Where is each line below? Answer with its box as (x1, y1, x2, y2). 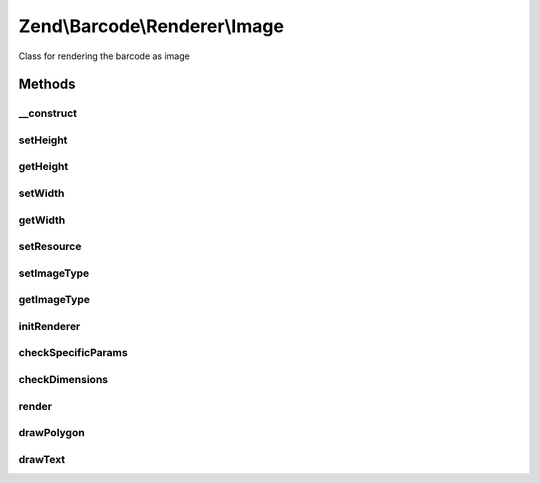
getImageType (18, 293, 90, 307)
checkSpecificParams (18, 346, 129, 360)
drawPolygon (18, 426, 85, 440)
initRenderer (18, 319, 81, 333)
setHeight (18, 133, 68, 147)
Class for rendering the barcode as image (18, 50, 190, 62)
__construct (18, 106, 78, 120)
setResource (18, 240, 82, 254)
